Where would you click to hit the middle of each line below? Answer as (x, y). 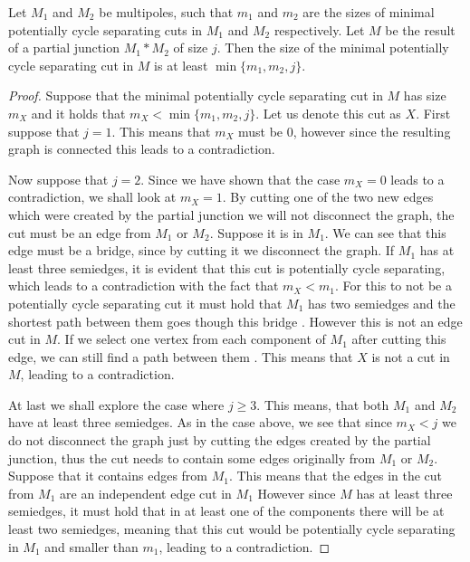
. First (433, 113)
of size (191, 48)
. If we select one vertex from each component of (192, 339)
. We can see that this (385, 232)
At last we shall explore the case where (116, 404)
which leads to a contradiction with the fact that (144, 286)
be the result (420, 29)
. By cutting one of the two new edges (328, 197)
